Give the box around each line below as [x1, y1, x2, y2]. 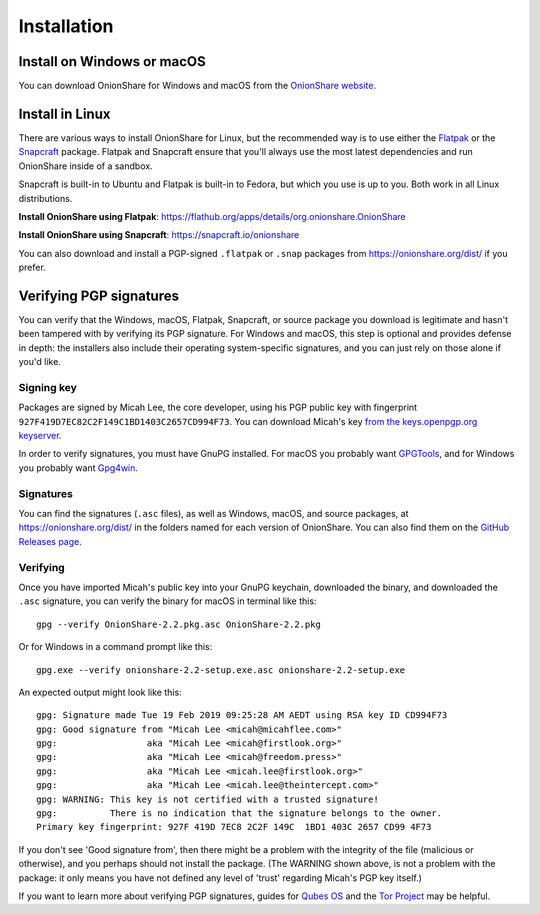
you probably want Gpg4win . [18, 461, 139, 474]
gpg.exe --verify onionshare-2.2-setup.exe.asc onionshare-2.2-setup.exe [36, 664, 406, 675]
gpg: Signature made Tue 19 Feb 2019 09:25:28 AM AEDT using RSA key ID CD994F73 [36, 710, 448, 721]
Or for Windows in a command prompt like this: [18, 641, 213, 653]
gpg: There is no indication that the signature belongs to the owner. [36, 808, 443, 819]
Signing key [18, 380, 77, 394]
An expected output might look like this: [18, 686, 182, 698]
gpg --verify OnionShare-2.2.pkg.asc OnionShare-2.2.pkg [36, 618, 322, 630]
